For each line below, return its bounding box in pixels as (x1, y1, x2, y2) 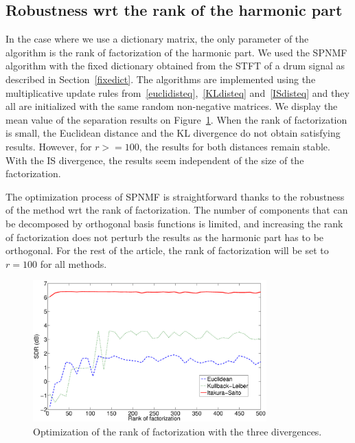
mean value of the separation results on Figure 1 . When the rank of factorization (5, 112, 347, 126)
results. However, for (5, 139, 92, 153)
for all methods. (40, 256, 107, 271)
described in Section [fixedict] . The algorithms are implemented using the (5, 71, 316, 86)
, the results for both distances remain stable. (139, 139, 330, 153)
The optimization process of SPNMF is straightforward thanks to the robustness (5, 189, 345, 203)
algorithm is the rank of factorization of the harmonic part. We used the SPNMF (5, 45, 347, 59)
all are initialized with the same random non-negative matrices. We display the (5, 99, 338, 113)
